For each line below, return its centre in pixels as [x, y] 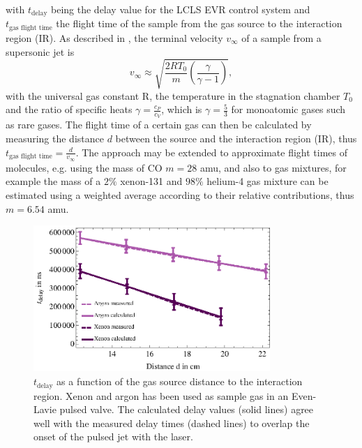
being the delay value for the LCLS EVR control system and [181, 9]
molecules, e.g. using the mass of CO [84, 167]
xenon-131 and [151, 181]
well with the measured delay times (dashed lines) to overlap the [172, 423]
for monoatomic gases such [288, 109]
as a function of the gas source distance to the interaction [180, 381]
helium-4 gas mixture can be [267, 181]
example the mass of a [53, 181]
